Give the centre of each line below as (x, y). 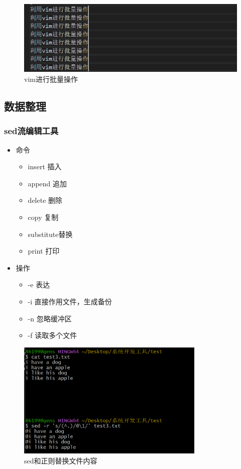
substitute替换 (50, 234)
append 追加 (47, 183)
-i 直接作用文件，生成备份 (70, 301)
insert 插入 (45, 166)
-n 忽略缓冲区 (50, 318)
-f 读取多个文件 (52, 335)
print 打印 (44, 251)
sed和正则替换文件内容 (61, 460)
